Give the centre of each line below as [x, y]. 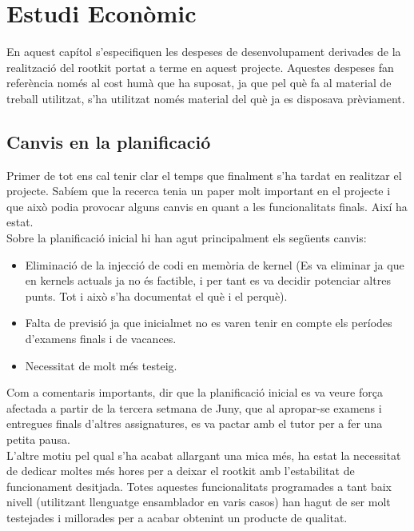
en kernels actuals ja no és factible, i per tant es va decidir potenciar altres [208, 280]
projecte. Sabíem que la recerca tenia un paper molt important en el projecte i [199, 191]
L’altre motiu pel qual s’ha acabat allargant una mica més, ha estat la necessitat [204, 455]
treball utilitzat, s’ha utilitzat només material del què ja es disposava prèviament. [206, 98]
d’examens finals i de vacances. [101, 339]
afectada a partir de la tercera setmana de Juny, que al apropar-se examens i [194, 407]
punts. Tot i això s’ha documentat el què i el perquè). [156, 295]
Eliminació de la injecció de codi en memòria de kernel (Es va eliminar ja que [215, 264]
